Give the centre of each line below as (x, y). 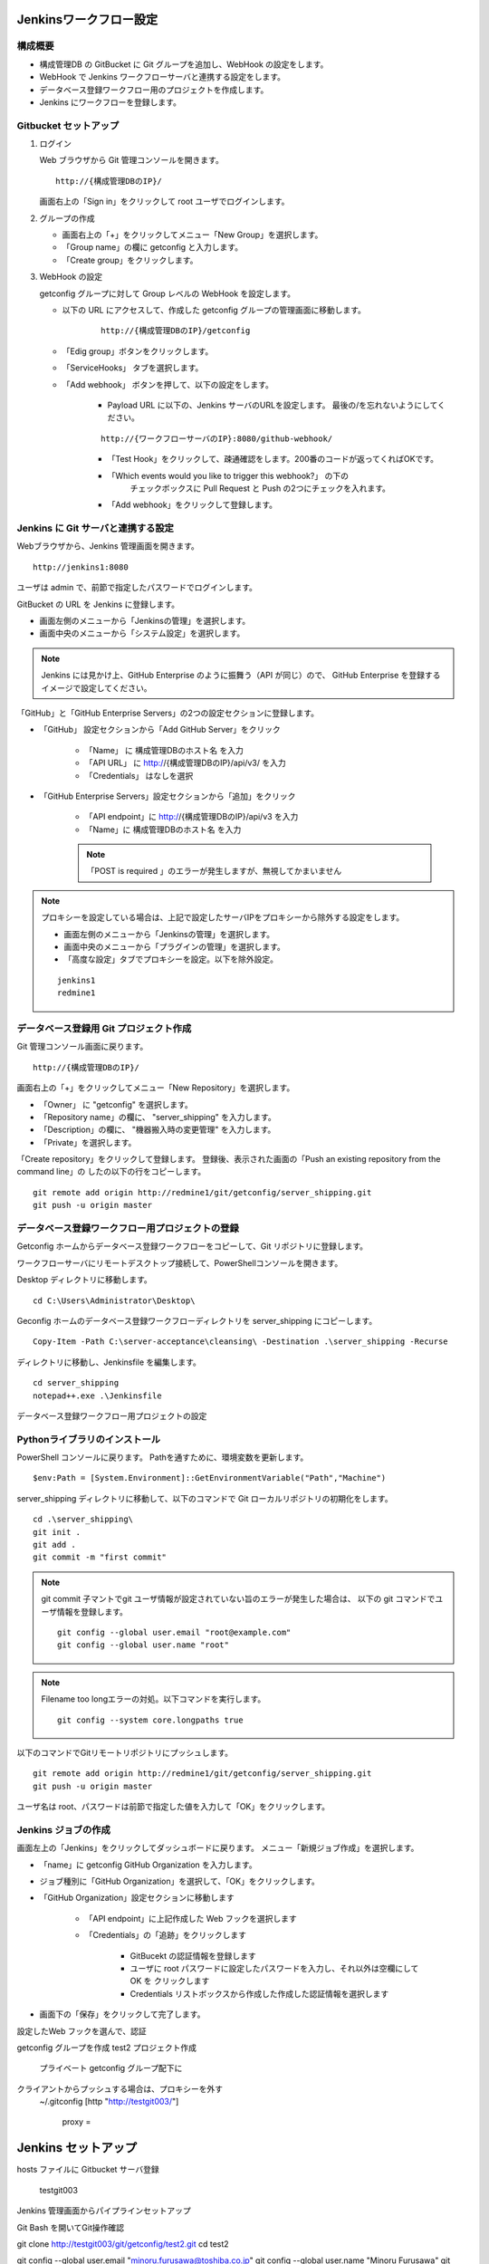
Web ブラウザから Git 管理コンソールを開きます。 (131, 160)
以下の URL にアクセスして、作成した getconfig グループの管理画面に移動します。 (214, 310)
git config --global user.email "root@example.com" (174, 1632)
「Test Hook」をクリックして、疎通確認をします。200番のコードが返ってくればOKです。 (273, 459)
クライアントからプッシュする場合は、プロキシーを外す (120, 2088)
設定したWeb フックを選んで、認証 (81, 2031)
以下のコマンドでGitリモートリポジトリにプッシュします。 (125, 1752)
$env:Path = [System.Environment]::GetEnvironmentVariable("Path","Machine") (210, 1478)
